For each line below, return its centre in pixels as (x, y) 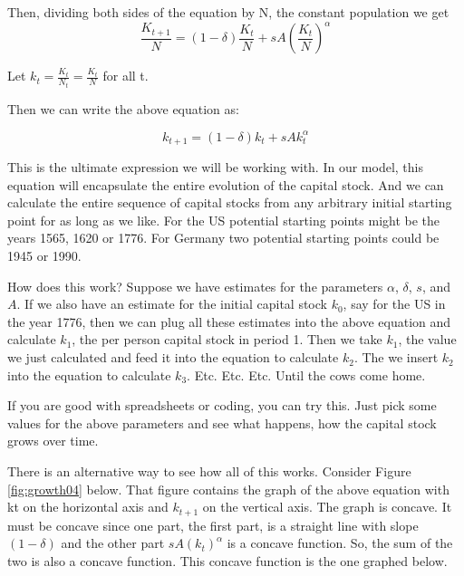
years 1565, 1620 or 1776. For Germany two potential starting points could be (223, 238)
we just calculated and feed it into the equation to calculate (173, 357)
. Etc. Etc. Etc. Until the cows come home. (306, 374)
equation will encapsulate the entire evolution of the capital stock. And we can (226, 184)
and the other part (113, 543)
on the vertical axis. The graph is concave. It (327, 507)
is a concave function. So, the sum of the (340, 543)
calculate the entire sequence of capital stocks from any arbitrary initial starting (230, 202)
